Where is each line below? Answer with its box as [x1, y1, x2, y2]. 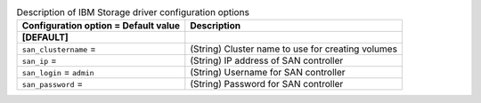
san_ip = [21, 54, 57, 67]
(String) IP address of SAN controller [190, 54, 344, 67]
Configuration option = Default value [21, 20, 181, 32]
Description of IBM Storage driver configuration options [16, 6, 249, 19]
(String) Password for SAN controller [190, 78, 344, 91]
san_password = [21, 78, 84, 91]
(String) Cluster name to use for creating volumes [190, 43, 398, 55]
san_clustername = [21, 43, 97, 55]
